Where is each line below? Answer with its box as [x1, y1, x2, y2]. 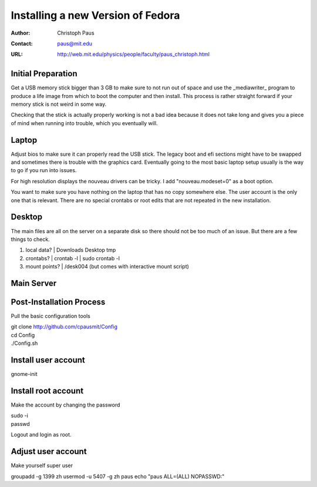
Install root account [11, 385, 84, 396]
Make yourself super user [11, 462, 73, 469]
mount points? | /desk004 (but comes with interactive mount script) [25, 263, 189, 270]
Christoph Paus [57, 29, 95, 36]
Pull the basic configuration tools [11, 313, 91, 320]
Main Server [11, 278, 57, 288]
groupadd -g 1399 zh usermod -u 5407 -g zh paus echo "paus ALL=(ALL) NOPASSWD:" [11, 473, 225, 480]
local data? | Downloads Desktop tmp [25, 247, 116, 254]
